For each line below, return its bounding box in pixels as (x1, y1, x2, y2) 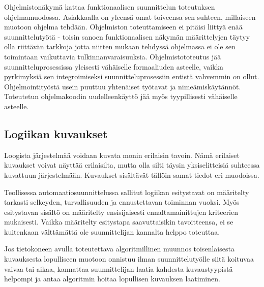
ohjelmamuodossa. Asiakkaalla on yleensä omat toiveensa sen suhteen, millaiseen (4, 11, 256, 22)
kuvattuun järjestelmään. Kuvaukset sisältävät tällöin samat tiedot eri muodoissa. (4, 169, 259, 180)
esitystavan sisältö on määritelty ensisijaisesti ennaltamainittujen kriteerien (4, 206, 239, 217)
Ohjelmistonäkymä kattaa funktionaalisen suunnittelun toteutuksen (4, 2, 215, 12)
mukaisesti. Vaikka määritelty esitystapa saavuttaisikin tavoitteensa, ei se (4, 216, 233, 227)
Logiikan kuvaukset (4, 125, 108, 141)
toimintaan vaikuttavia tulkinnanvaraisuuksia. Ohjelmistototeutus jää (4, 51, 221, 61)
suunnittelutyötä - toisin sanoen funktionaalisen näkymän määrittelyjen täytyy (4, 31, 250, 42)
